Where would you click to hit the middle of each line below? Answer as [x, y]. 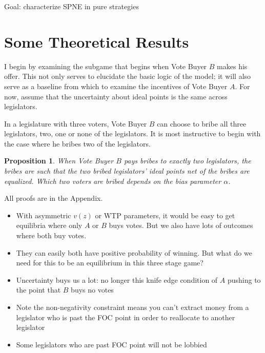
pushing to [244, 279]
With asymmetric [44, 215]
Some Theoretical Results [97, 41]
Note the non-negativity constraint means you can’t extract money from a [132, 307]
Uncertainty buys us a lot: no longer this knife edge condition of [117, 279]
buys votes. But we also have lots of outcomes [181, 225]
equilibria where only [49, 225]
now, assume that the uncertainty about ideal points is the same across [116, 96]
